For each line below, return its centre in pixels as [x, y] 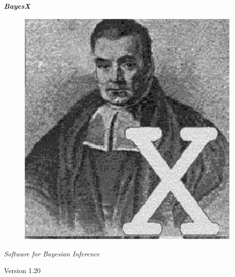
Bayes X [17, 6]
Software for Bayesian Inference [52, 254]
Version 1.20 [22, 270]
